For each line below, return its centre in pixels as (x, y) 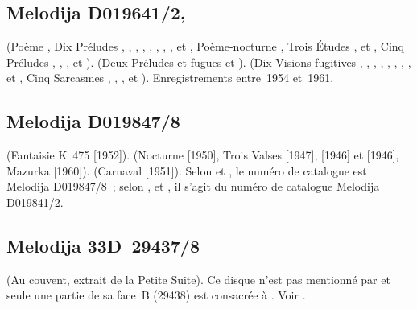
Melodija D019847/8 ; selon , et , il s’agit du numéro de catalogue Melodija (193, 186)
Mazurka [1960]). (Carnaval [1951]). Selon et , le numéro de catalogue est (187, 170)
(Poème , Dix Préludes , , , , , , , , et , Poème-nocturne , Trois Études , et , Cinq (206, 46)
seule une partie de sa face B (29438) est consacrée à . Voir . (156, 295)
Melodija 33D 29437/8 (103, 245)
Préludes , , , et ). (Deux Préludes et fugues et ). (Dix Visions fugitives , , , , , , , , (209, 62)
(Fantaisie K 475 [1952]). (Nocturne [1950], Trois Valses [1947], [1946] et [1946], (203, 155)
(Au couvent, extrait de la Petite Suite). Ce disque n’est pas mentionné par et (198, 279)
